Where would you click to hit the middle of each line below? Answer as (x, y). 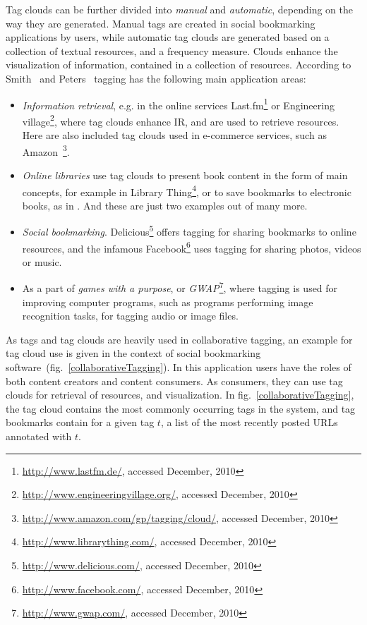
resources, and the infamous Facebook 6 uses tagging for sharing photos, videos (192, 247)
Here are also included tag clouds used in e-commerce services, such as (174, 135)
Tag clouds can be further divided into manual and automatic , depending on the (179, 9)
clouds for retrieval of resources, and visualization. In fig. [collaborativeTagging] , (180, 395)
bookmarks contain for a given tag (80, 422)
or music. (42, 261)
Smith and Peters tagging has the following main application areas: (156, 78)
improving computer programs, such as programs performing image (168, 302)
